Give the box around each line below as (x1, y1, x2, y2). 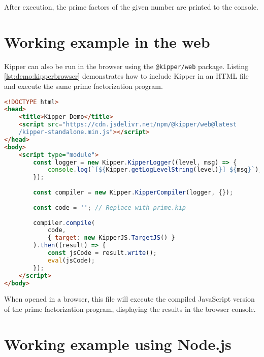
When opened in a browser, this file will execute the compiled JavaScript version (4, 294, 255, 304)
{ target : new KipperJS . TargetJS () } (47, 234, 175, 242)
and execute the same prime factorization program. (4, 80, 163, 91)
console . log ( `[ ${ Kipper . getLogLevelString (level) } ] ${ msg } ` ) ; (47, 166, 262, 174)
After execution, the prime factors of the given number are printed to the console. (4, 2, 258, 12)
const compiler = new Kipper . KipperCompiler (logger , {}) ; (33, 189, 234, 197)
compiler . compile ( (33, 219, 95, 226)
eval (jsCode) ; (47, 256, 95, 264)
